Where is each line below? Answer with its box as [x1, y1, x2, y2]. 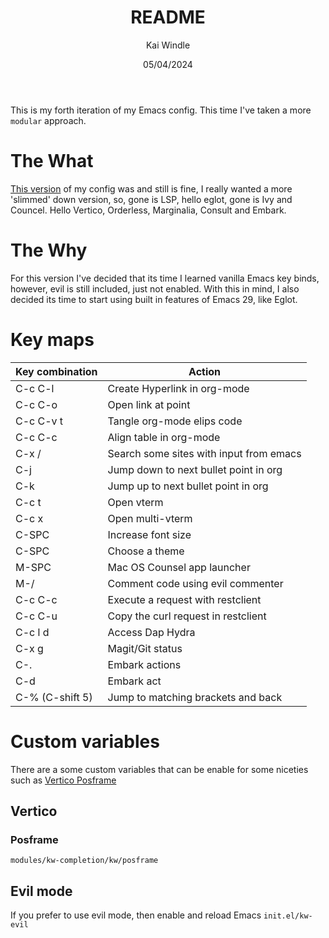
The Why [10, 239, 88, 262]
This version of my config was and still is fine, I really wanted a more [10, 182, 293, 195]
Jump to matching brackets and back [107, 690, 283, 704]
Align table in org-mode [107, 430, 221, 444]
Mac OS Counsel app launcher [107, 560, 251, 574]
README [130, 6, 206, 29]
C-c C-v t [15, 414, 64, 428]
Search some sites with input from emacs [107, 446, 302, 460]
